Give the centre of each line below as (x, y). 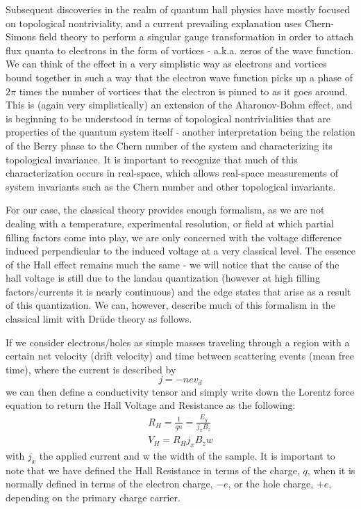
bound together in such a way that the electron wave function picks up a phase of (179, 77)
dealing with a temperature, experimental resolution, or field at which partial (170, 223)
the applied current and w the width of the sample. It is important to (187, 455)
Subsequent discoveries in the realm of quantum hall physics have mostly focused (178, 9)
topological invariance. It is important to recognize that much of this (152, 159)
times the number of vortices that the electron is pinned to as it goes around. (183, 91)
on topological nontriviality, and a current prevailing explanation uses (154, 23)
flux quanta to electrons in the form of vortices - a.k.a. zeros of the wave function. (180, 50)
